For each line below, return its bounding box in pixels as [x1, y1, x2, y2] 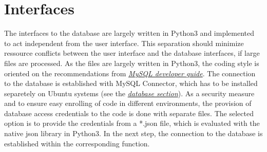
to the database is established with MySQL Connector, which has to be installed [4, 78, 258, 89]
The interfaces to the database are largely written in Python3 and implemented [4, 28, 255, 38]
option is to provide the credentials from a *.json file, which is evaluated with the [4, 118, 260, 128]
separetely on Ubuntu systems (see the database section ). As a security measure [4, 88, 255, 98]
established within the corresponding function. [4, 138, 150, 148]
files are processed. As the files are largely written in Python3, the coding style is [4, 57, 259, 68]
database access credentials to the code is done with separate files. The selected [4, 107, 254, 118]
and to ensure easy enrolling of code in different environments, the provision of [4, 98, 252, 108]
